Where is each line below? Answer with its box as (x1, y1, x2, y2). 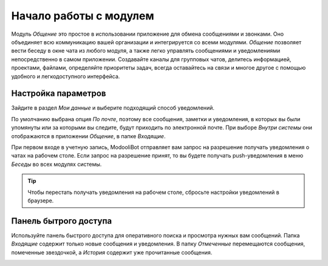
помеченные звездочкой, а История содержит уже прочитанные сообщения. (11, 248, 213, 256)
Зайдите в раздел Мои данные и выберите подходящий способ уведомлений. (11, 104, 215, 111)
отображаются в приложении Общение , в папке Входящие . (11, 132, 166, 139)
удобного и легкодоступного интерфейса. (11, 73, 120, 80)
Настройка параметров (11, 88, 106, 99)
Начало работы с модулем (11, 9, 154, 22)
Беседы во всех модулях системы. (11, 161, 102, 168)
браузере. (27, 197, 54, 204)
